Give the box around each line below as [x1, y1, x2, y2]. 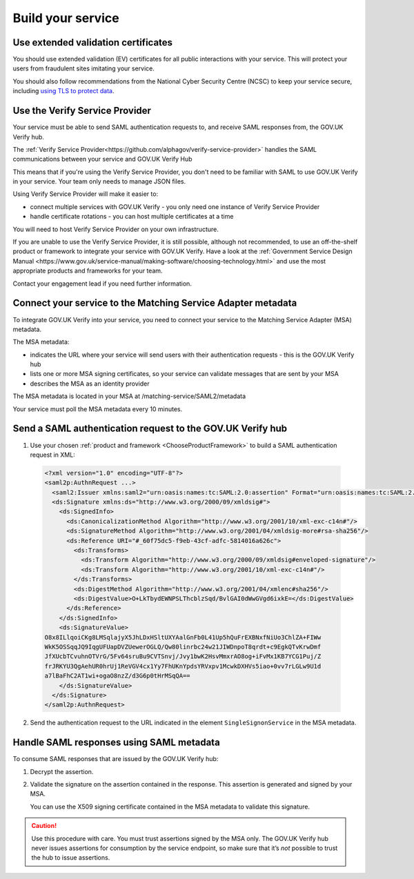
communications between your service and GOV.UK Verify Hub [12, 155, 193, 164]
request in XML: [30, 451, 75, 459]
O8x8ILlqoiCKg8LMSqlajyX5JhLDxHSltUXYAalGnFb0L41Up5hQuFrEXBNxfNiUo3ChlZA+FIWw [44, 633, 322, 641]
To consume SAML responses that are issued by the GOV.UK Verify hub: [12, 755, 219, 763]
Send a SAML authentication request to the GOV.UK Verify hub [12, 423, 288, 435]
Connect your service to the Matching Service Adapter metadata [12, 297, 297, 309]
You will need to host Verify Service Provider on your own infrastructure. [12, 225, 219, 233]
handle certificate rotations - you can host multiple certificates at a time [30, 213, 234, 221]
